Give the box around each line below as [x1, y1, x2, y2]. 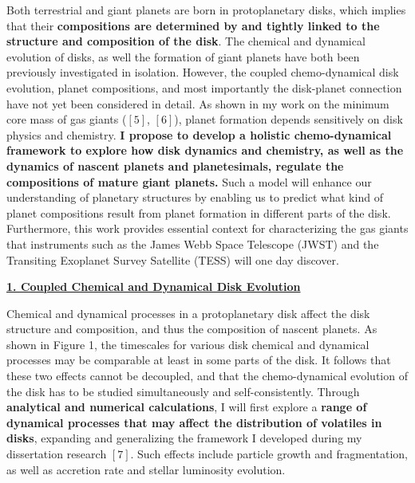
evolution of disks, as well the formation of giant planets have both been [6, 48, 360, 65]
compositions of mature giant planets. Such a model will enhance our [6, 173, 372, 190]
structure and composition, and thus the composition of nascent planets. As [6, 320, 377, 337]
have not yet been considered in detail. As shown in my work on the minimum [6, 95, 389, 112]
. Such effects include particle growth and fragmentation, [130, 446, 408, 462]
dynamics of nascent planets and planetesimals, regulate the [6, 157, 344, 174]
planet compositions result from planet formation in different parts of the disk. [6, 204, 391, 221]
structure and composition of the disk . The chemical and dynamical [6, 33, 366, 49]
